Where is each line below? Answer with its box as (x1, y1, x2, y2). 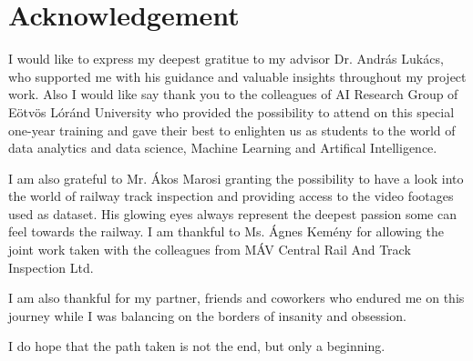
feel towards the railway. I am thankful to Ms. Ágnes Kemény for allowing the (8, 222, 444, 241)
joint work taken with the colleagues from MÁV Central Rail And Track (8, 240, 411, 259)
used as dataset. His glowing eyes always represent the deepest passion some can (8, 204, 457, 223)
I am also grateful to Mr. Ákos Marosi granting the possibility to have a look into (8, 168, 464, 187)
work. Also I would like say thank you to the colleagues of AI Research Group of (8, 85, 458, 104)
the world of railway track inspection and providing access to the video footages (8, 186, 454, 206)
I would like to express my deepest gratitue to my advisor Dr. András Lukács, (8, 49, 444, 68)
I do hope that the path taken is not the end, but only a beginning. (8, 336, 386, 356)
